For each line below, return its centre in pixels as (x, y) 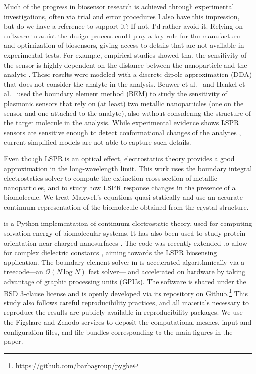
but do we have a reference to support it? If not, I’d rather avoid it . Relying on (124, 26)
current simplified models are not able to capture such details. (97, 142)
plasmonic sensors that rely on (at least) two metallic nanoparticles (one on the (124, 103)
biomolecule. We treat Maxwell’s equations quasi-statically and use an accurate (124, 197)
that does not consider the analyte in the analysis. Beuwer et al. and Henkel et (125, 84)
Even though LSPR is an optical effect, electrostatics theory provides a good (119, 158)
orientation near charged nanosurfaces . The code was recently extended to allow (126, 243)
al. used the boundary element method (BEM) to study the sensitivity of (116, 93)
